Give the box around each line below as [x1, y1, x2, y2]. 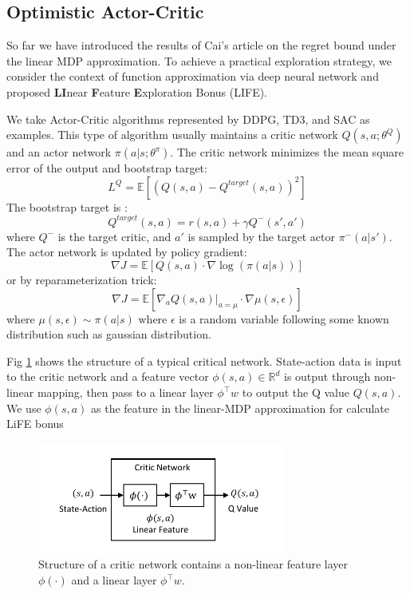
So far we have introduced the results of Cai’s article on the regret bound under [6, 37, 396, 53]
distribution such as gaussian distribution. [6, 326, 211, 343]
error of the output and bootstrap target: [6, 160, 207, 176]
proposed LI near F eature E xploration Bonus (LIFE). [6, 83, 268, 100]
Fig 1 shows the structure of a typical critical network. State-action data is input [6, 352, 402, 369]
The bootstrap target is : [6, 198, 128, 215]
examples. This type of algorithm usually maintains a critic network [6, 126, 338, 143]
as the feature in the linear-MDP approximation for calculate [91, 399, 389, 416]
